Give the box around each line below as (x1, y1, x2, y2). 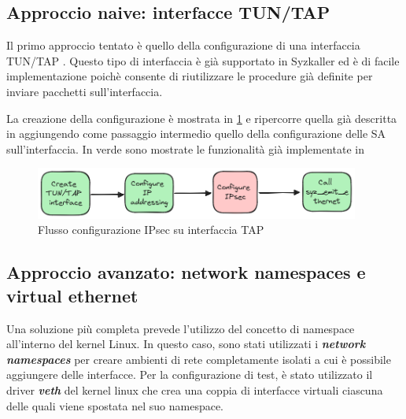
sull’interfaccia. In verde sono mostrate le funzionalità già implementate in (6, 140, 364, 157)
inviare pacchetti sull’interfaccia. (6, 83, 163, 99)
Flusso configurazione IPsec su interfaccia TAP (38, 221, 264, 238)
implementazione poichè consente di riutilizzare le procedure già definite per (6, 68, 373, 84)
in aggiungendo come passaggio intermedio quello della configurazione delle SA (6, 125, 386, 142)
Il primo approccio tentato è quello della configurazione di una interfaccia (6, 37, 360, 54)
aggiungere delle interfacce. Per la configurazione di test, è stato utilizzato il (6, 366, 373, 383)
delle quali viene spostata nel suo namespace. (6, 397, 224, 413)
